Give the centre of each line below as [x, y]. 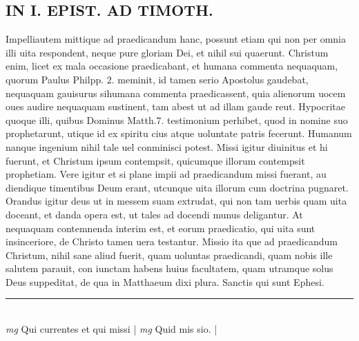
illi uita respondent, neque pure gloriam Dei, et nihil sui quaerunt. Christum [167, 52]
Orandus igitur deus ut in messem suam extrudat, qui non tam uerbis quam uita [176, 201]
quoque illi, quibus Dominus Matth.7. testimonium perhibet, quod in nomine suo [177, 120]
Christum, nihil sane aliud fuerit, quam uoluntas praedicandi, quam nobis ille [169, 255]
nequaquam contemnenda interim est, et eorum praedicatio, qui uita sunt [161, 228]
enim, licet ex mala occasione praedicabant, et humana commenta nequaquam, [172, 66]
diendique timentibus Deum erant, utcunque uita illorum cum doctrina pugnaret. [177, 187]
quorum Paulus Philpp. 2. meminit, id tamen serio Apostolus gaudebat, [157, 79]
